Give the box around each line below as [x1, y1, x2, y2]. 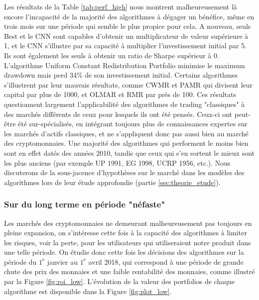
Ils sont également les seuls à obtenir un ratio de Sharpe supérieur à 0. [4, 50, 219, 60]
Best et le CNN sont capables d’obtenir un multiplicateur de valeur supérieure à [4, 30, 249, 41]
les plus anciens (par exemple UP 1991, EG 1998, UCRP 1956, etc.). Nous [4, 157, 231, 168]
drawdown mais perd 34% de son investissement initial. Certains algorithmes [4, 70, 238, 80]
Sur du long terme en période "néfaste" [4, 198, 165, 210]
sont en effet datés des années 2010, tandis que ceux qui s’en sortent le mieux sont [4, 147, 255, 158]
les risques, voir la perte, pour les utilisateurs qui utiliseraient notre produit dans [4, 237, 251, 247]
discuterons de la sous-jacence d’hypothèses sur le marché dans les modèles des [4, 167, 245, 178]
